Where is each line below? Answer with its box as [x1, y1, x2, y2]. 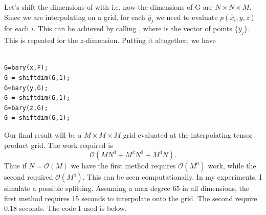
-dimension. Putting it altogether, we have [83, 35, 216, 46]
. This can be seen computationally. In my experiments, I [82, 171, 262, 182]
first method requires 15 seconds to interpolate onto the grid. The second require [4, 192, 257, 203]
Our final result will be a [4, 129, 82, 140]
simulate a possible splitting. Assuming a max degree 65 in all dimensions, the [4, 183, 249, 193]
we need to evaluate [156, 11, 218, 22]
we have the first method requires [71, 160, 176, 171]
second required [4, 171, 53, 182]
